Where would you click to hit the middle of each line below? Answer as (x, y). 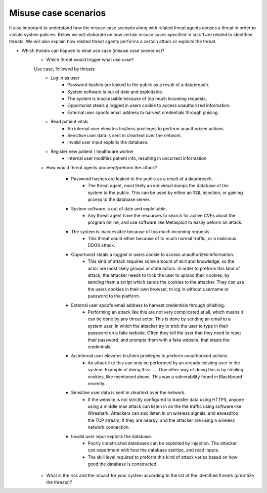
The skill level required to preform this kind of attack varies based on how (163, 457)
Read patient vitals (69, 122)
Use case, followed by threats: (65, 69)
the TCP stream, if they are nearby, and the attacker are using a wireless (161, 420)
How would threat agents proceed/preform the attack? (102, 167)
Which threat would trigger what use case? (90, 60)
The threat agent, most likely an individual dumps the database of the (158, 186)
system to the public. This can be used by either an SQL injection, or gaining (165, 193)
